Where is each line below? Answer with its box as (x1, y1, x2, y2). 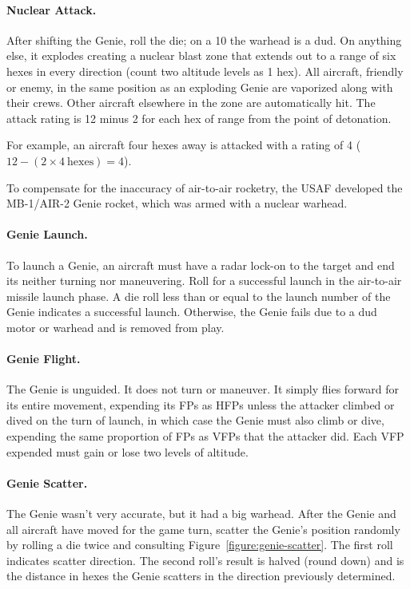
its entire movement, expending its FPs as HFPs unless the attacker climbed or (6, 396, 395, 413)
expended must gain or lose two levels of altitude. (6, 443, 249, 460)
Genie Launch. (6, 226, 88, 243)
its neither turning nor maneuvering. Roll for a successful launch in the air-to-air (6, 272, 402, 289)
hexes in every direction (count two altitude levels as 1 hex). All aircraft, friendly (6, 62, 404, 79)
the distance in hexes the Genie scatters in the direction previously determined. (6, 567, 396, 584)
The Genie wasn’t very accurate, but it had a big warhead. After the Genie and (6, 505, 396, 522)
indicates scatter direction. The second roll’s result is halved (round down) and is (6, 551, 404, 568)
